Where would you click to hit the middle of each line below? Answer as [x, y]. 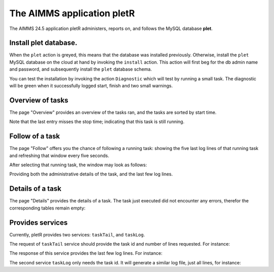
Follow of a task [35, 137]
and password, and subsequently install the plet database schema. [81, 69]
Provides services [39, 222]
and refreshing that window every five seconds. [59, 156]
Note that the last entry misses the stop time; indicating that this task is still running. [97, 122]
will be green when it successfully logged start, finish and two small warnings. [91, 86]
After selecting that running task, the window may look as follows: [78, 165]
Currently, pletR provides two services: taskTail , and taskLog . [77, 234]
